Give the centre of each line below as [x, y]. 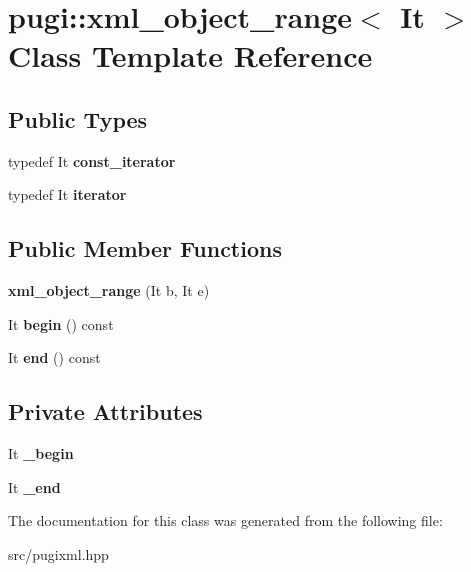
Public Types [78, 118]
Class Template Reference [190, 55]
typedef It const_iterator [92, 160]
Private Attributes [105, 411]
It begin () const [61, 323]
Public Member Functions [145, 248]
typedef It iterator [67, 194]
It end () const [54, 357]
